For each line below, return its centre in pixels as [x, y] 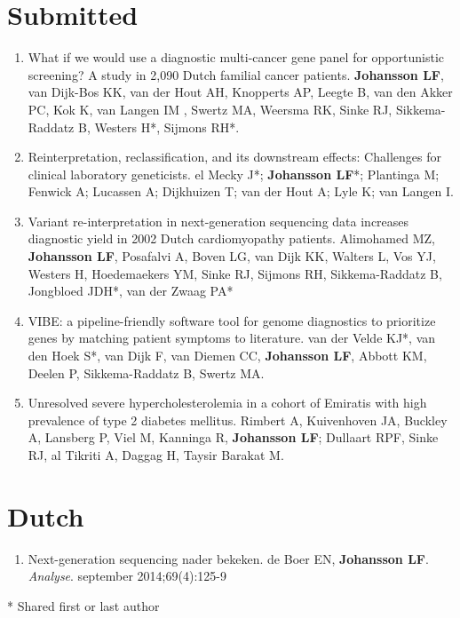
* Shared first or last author [83, 605]
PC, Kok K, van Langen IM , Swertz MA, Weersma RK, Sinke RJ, [210, 109]
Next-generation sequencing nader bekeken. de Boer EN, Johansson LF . [228, 558]
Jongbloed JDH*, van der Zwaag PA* [131, 291]
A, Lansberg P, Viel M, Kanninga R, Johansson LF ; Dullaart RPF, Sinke [233, 437]
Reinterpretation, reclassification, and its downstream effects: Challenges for [234, 157]
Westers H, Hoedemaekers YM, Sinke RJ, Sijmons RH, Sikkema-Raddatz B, [235, 273]
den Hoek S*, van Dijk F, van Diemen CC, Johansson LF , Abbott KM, [227, 356]
